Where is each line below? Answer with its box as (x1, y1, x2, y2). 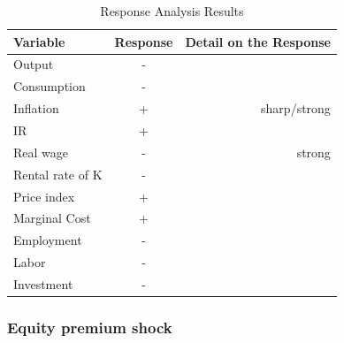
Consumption (13, 77, 86, 95)
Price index (13, 187, 75, 205)
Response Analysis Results (100, 2, 244, 19)
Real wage (13, 142, 69, 161)
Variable (13, 32, 65, 50)
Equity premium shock (7, 316, 172, 338)
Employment (13, 231, 82, 249)
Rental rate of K (13, 164, 103, 183)
